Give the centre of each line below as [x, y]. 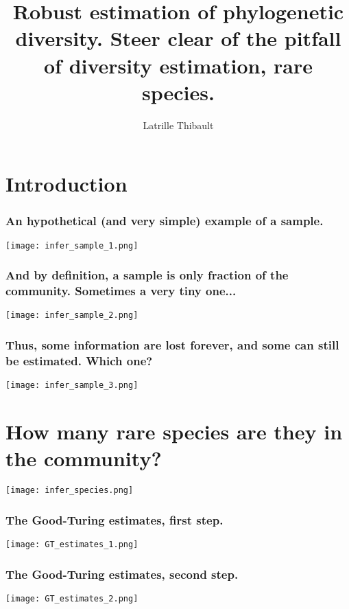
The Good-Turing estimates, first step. [115, 519]
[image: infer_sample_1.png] [72, 245]
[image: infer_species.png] [70, 491]
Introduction [67, 184]
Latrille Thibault [178, 125]
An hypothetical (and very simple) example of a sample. [165, 221]
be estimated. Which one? [79, 360]
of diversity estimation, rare [178, 65]
